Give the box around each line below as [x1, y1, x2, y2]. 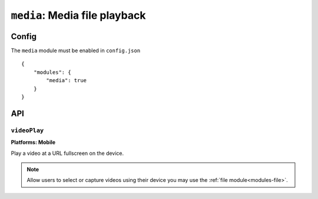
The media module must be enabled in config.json [11, 47, 141, 54]
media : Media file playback [11, 9, 146, 22]
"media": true [46, 77, 87, 84]
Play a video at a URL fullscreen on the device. [11, 150, 124, 157]
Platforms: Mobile [11, 139, 56, 146]
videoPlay [11, 126, 44, 134]
